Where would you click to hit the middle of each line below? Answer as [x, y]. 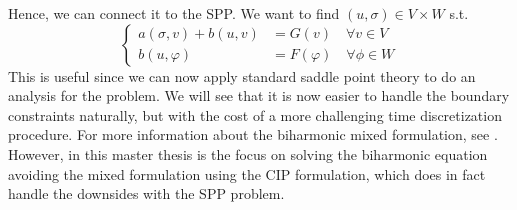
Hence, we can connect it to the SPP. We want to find [174, 13]
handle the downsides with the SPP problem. [146, 193]
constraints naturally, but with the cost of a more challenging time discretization [255, 114]
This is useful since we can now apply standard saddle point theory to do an [242, 75]
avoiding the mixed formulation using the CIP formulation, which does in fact [247, 173]
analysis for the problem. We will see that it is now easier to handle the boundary [259, 95]
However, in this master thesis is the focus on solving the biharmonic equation [248, 153]
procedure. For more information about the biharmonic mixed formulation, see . [253, 134]
